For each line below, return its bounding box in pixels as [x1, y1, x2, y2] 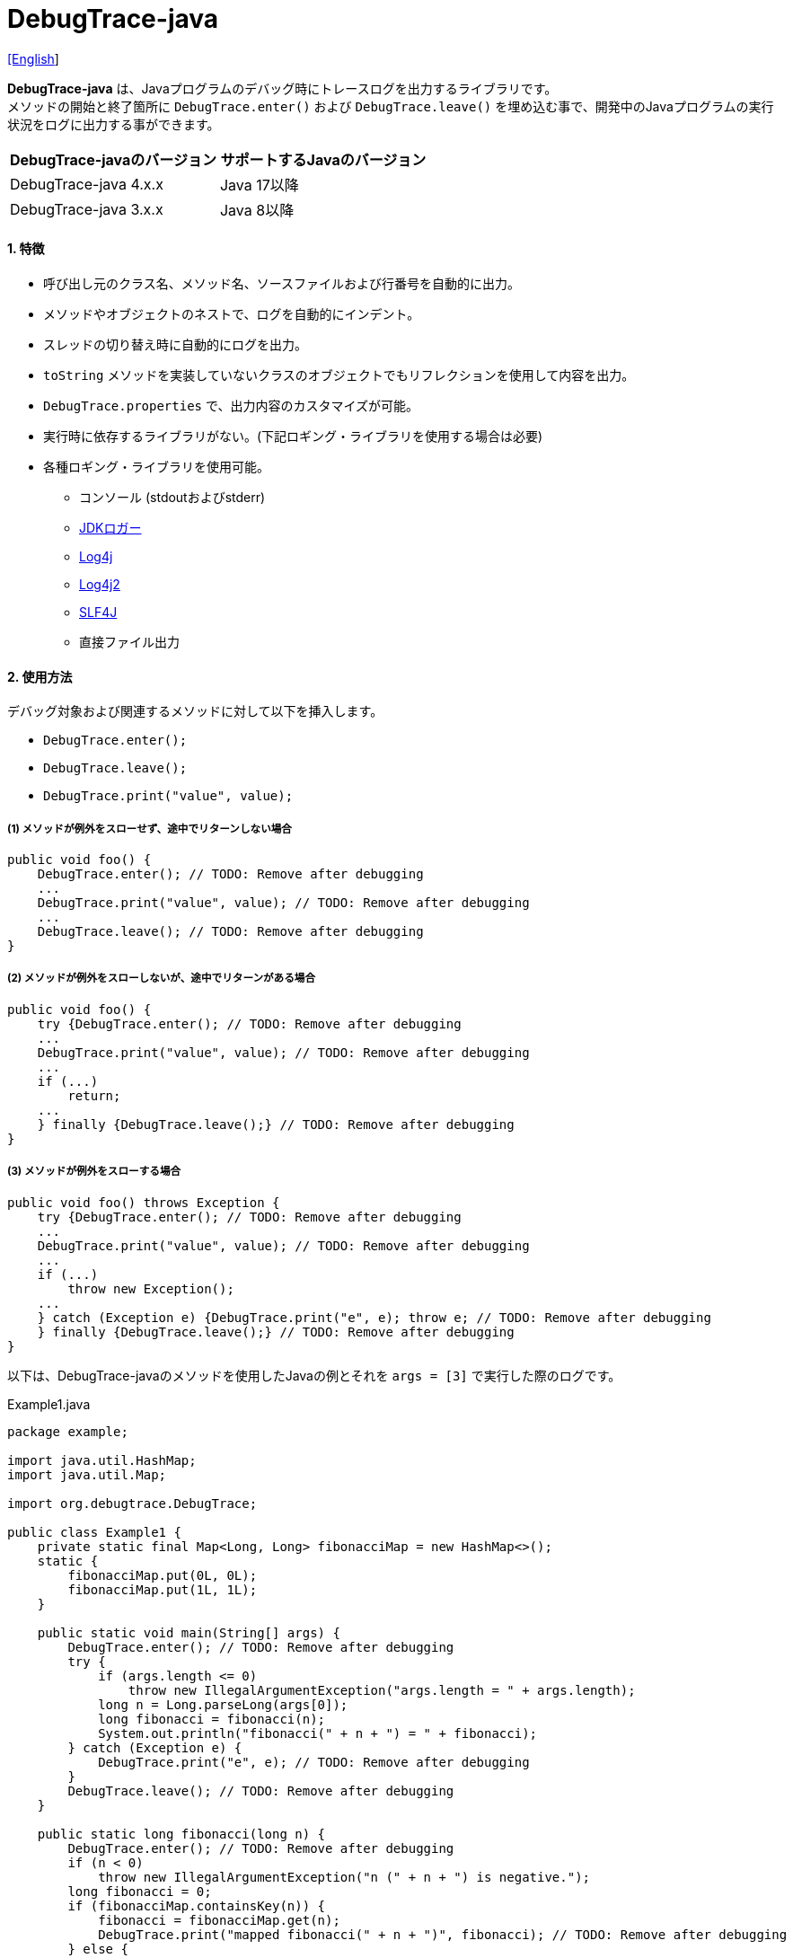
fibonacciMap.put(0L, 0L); [67, 1567, 258, 1583]
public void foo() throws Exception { [7, 1195, 280, 1210]
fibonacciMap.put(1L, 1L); [67, 1582, 258, 1597]
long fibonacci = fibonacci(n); [98, 1711, 326, 1726]
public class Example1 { [7, 1524, 181, 1539]
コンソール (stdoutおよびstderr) [79, 489, 266, 505]
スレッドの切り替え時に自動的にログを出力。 [43, 336, 307, 352]
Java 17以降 [219, 175, 299, 194]
